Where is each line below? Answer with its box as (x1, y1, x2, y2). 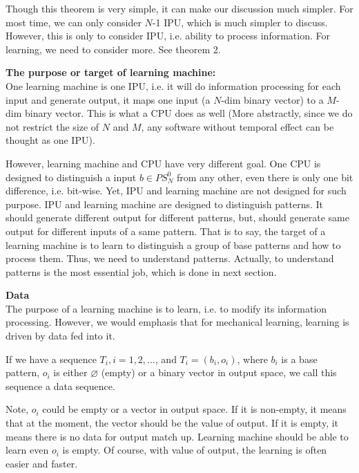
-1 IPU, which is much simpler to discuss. (152, 15, 328, 29)
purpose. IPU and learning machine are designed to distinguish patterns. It (6, 196, 324, 211)
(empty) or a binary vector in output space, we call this (101, 365, 337, 380)
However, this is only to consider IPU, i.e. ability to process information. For (6, 28, 330, 43)
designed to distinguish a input (6, 169, 137, 184)
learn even (6, 443, 49, 457)
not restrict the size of (6, 119, 99, 133)
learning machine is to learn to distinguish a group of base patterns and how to (6, 237, 341, 252)
